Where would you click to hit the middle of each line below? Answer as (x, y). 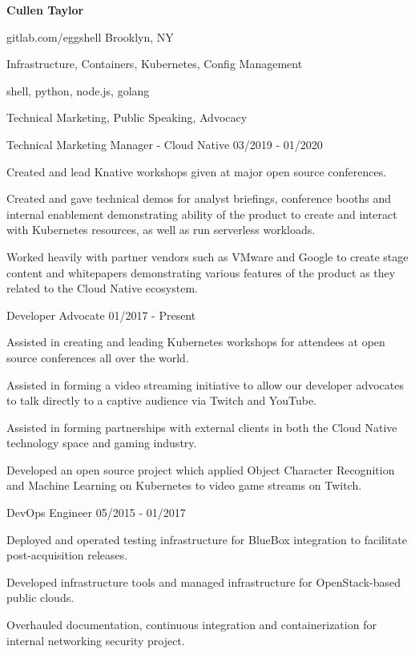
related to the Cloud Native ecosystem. (102, 288)
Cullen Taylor (45, 10)
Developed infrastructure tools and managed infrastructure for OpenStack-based (203, 581)
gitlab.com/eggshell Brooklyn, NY (90, 36)
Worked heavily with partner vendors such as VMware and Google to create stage (207, 256)
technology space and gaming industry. (102, 443)
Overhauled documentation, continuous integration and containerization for (191, 625)
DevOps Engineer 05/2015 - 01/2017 (96, 513)
